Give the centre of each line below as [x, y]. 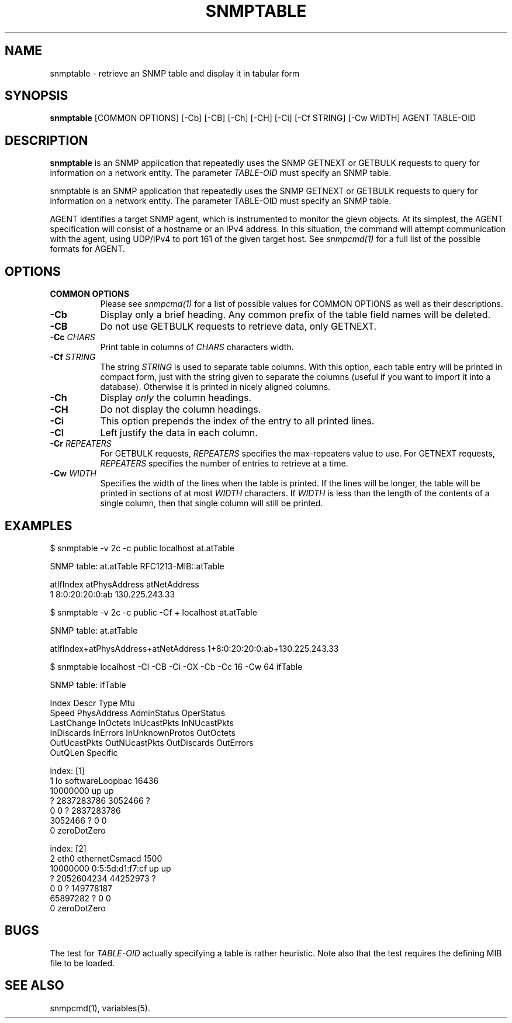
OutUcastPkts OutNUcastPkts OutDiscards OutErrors [152, 742]
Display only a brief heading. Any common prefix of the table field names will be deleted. [295, 315]
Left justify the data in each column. [179, 433]
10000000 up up [82, 790]
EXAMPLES [39, 526]
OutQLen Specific [84, 752]
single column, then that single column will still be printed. [212, 503]
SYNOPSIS [37, 96]
